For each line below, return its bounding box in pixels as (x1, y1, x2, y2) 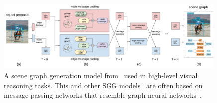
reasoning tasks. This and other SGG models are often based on (4, 80, 203, 90)
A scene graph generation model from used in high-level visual (4, 70, 198, 80)
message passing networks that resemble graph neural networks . (4, 90, 202, 100)
